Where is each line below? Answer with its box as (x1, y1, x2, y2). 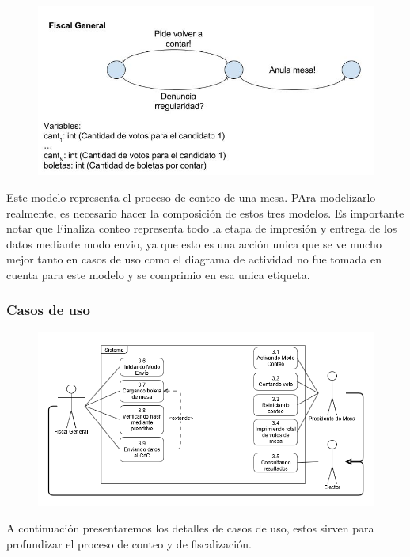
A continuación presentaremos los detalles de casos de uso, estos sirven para (6, 520, 374, 536)
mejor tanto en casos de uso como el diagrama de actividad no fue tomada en (6, 251, 382, 267)
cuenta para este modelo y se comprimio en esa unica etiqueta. (6, 266, 310, 282)
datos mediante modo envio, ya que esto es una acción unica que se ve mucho (6, 235, 382, 252)
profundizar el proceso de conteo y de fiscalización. (6, 535, 252, 551)
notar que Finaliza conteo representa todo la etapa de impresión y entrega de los (6, 220, 397, 237)
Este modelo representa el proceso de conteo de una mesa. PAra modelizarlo (6, 189, 376, 205)
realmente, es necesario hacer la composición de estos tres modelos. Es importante (6, 204, 404, 221)
